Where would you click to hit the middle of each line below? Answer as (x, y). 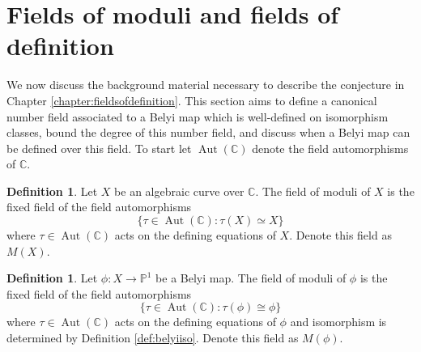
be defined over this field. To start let (99, 148)
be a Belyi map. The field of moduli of (251, 278)
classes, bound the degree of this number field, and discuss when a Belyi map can (208, 132)
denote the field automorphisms (330, 148)
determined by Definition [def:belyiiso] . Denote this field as (153, 338)
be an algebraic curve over (179, 191)
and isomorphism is (338, 322)
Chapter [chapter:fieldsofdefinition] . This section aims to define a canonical (192, 100)
